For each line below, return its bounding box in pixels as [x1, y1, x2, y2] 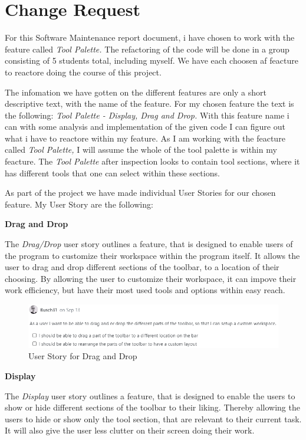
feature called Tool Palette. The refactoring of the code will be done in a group [5, 42, 289, 55]
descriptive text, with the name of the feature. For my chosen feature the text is [5, 97, 294, 110]
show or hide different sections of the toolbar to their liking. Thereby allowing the [5, 401, 300, 413]
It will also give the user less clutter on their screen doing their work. [5, 424, 255, 436]
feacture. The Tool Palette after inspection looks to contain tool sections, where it [5, 155, 300, 168]
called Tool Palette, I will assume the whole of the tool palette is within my [5, 143, 277, 156]
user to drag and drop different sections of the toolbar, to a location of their [5, 261, 279, 273]
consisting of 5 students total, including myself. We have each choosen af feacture [5, 54, 298, 67]
